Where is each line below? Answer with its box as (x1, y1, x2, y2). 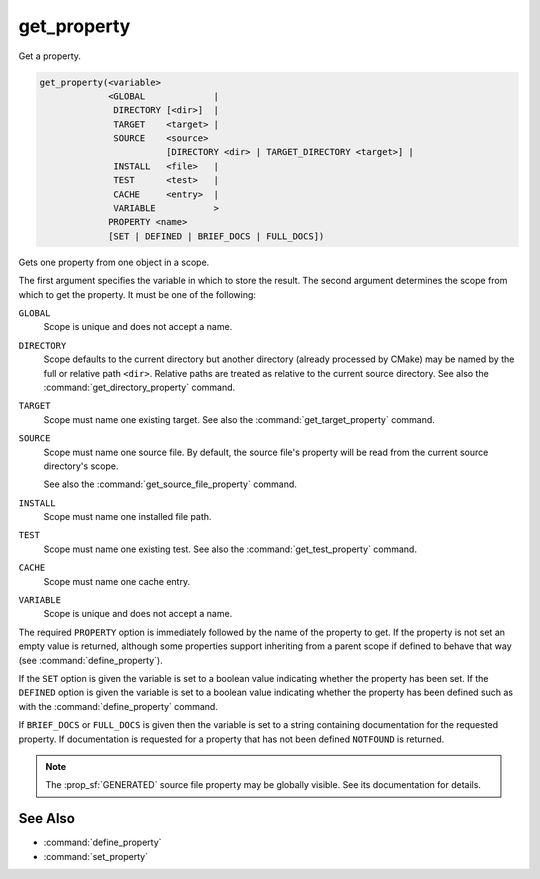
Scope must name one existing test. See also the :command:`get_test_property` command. (43, 543, 417, 555)
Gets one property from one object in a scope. (18, 256, 210, 268)
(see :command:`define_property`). (18, 654, 164, 666)
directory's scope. (43, 460, 119, 472)
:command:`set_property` (43, 850, 149, 862)
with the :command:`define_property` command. (18, 700, 219, 712)
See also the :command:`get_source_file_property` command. (43, 478, 297, 490)
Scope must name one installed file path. (43, 511, 212, 523)
